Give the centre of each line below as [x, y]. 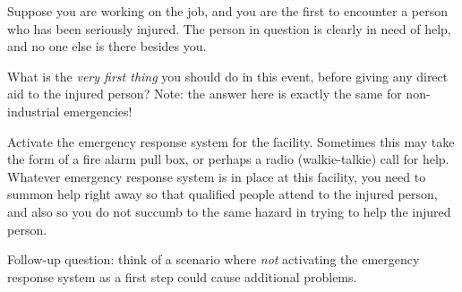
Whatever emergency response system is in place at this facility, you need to [217, 176]
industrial [34, 111]
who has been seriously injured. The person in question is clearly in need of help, [229, 28]
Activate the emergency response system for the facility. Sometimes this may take [231, 141]
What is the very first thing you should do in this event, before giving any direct [228, 76]
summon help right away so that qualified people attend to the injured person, [222, 194]
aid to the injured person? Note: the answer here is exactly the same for [205, 94]
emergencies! [98, 111]
